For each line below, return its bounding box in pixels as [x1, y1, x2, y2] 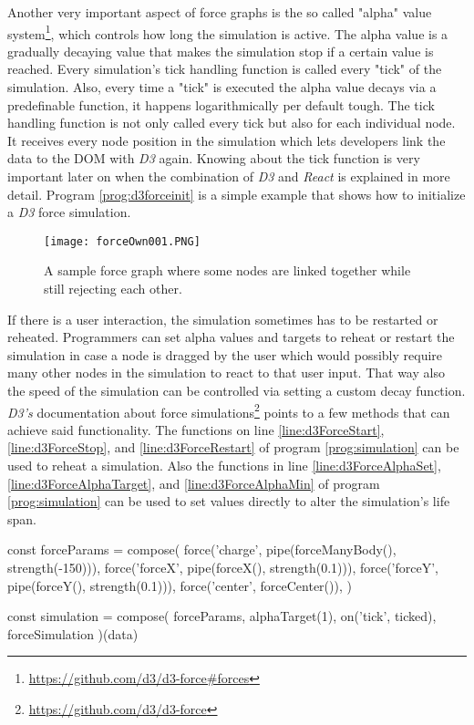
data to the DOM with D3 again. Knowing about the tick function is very [7, 149, 420, 168]
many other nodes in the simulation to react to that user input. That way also [7, 363, 445, 382]
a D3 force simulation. [7, 202, 131, 222]
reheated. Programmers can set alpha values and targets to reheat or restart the [7, 327, 455, 347]
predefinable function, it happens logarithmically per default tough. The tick [7, 95, 435, 114]
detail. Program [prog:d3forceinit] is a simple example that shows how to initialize [7, 184, 466, 203]
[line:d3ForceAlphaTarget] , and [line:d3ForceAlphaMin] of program [7, 473, 380, 492]
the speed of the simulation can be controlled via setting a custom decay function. [7, 381, 466, 399]
